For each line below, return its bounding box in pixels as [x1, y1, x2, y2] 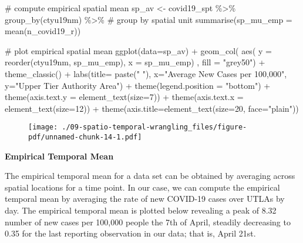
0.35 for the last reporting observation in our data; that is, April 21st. [5, 227, 256, 239]
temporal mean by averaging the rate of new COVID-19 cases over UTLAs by [5, 192, 285, 205]
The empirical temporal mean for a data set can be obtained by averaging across [5, 169, 295, 182]
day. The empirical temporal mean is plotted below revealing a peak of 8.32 [5, 204, 277, 217]
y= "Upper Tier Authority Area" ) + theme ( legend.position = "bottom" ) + [5, 79, 271, 91]
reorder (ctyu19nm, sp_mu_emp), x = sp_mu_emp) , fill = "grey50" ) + [5, 56, 265, 68]
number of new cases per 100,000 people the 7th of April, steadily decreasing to [5, 215, 291, 228]
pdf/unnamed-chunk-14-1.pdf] [28, 133, 142, 141]
